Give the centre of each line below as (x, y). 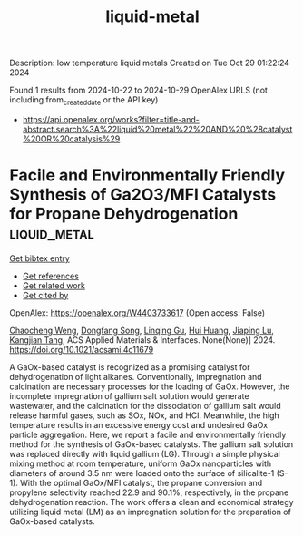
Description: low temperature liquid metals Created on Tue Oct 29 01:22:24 (150, 63)
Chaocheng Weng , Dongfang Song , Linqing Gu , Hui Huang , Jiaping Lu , (142, 330)
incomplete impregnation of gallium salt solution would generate (129, 395)
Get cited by (45, 295)
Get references (51, 276)
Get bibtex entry (39, 258)
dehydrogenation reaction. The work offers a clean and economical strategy (151, 502)
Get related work (54, 285)
